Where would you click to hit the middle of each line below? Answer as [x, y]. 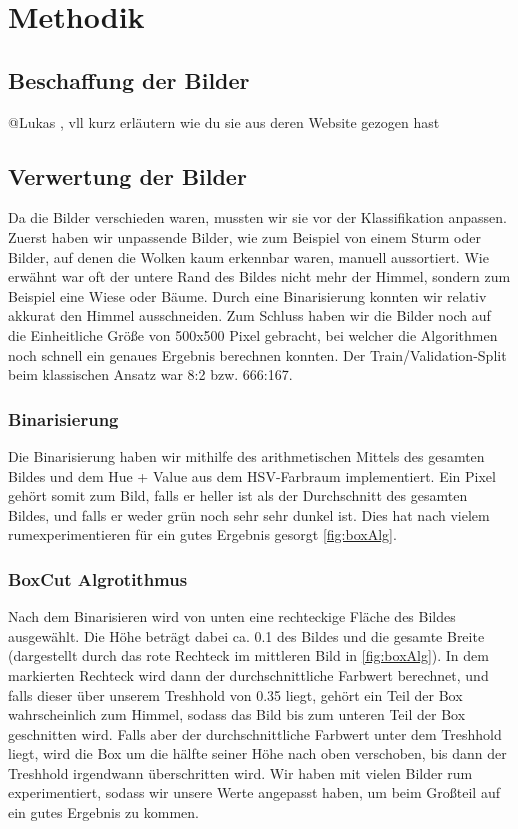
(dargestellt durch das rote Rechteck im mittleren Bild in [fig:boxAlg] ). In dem [248, 655]
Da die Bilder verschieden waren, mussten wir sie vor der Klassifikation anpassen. [257, 217]
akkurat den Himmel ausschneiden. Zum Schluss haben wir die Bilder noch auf [249, 315]
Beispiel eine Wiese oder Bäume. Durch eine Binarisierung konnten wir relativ [247, 295]
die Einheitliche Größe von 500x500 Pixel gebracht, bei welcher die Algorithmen [253, 334]
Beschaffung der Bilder [129, 79]
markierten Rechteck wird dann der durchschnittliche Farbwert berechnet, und [248, 674]
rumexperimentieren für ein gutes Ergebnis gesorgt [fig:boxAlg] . [202, 534]
